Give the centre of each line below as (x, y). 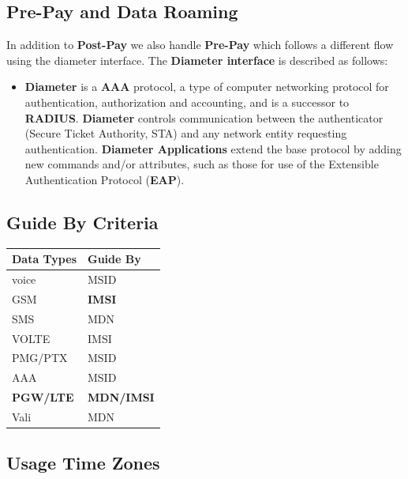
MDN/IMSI (121, 397)
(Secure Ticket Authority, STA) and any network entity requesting (186, 133)
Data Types (44, 259)
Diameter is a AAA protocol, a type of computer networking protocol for (207, 87)
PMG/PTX (40, 358)
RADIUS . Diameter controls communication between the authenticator (204, 117)
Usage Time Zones (83, 463)
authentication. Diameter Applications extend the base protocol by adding (213, 148)
